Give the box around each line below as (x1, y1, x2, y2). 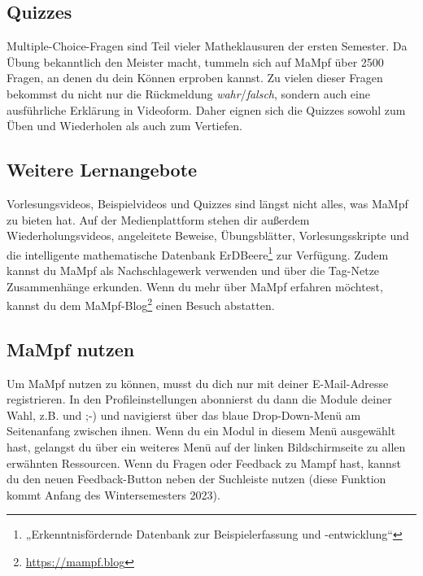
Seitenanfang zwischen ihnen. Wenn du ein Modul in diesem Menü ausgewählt (7, 422, 396, 439)
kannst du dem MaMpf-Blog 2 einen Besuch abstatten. (7, 295, 275, 313)
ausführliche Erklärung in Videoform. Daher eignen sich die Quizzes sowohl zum (7, 101, 406, 118)
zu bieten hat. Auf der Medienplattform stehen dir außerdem (7, 211, 310, 228)
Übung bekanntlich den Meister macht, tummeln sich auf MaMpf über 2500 (7, 53, 384, 70)
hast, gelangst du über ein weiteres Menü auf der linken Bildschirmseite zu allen (7, 439, 406, 456)
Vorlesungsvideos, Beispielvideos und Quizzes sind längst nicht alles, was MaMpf (7, 194, 408, 212)
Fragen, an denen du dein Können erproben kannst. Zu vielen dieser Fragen (7, 69, 383, 86)
